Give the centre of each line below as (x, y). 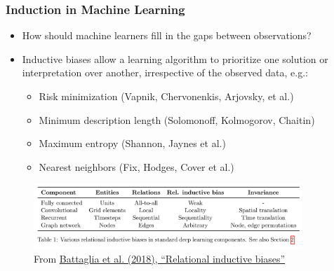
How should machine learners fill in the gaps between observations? (167, 35)
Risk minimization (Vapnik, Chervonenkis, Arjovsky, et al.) (166, 96)
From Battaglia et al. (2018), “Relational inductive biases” (160, 258)
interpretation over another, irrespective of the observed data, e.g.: (165, 72)
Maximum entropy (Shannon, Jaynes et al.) (132, 143)
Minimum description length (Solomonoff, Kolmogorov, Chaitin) (177, 119)
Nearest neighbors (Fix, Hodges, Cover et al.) (136, 166)
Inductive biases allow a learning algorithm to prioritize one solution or (175, 58)
